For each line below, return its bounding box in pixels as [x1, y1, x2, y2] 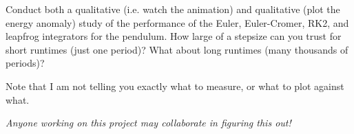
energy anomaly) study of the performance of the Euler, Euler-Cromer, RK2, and [6, 15, 349, 30]
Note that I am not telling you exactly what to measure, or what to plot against [6, 78, 344, 93]
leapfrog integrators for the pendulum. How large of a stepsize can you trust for [6, 29, 342, 43]
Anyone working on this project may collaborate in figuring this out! [6, 115, 291, 130]
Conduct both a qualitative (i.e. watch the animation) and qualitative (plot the [6, 2, 340, 16]
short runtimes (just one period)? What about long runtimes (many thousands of [6, 42, 348, 56]
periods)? [6, 56, 45, 70]
